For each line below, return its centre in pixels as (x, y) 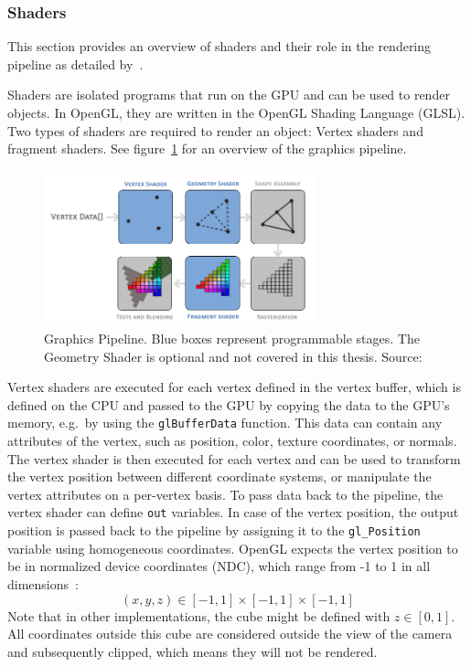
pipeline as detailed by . (75, 64)
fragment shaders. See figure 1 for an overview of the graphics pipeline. (207, 148)
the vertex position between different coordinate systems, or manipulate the (219, 476)
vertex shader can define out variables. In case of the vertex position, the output (233, 512)
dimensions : (43, 583)
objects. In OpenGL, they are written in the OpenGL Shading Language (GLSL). (236, 112)
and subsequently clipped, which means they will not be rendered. (193, 651)
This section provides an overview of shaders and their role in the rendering (219, 46)
